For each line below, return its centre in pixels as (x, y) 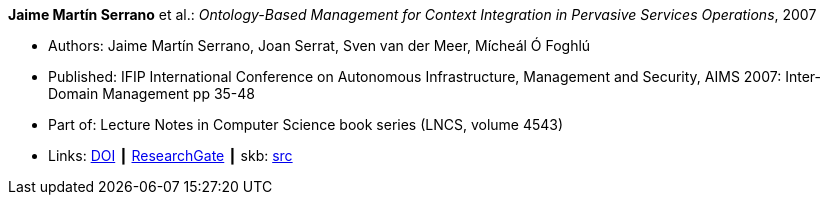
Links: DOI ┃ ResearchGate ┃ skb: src (170, 155)
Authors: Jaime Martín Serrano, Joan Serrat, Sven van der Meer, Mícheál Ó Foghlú (319, 45)
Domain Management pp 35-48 (152, 93)
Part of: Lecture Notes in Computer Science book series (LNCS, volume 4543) (306, 124)
